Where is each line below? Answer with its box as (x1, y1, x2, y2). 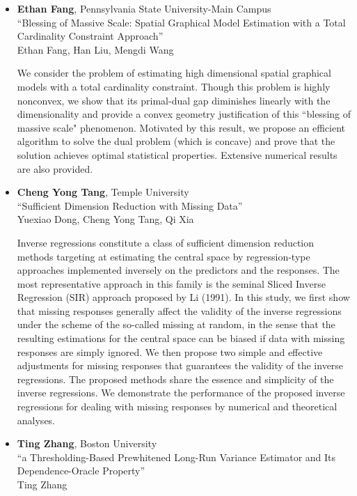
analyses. (17, 412, 56, 427)
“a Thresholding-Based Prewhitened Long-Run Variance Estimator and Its (17, 449, 336, 464)
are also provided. (17, 161, 93, 176)
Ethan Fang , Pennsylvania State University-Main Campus (17, 1, 271, 15)
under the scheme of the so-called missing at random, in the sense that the (17, 317, 335, 332)
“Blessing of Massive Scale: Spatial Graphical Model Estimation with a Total (17, 15, 346, 29)
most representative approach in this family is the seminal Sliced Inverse (17, 276, 326, 290)
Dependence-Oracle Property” (17, 463, 145, 478)
